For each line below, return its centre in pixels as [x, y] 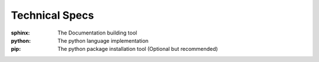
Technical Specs [53, 15]
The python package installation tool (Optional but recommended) [138, 49]
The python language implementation [103, 40]
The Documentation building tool [97, 33]
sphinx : [20, 33]
